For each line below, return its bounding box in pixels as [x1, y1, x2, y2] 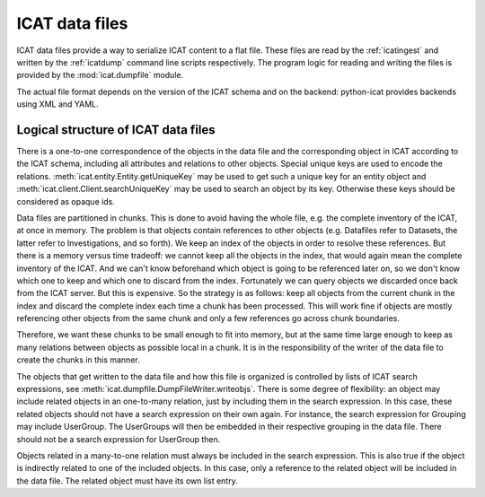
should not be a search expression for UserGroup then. [16, 433, 221, 444]
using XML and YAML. [16, 99, 99, 109]
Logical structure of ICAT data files [16, 122, 216, 137]
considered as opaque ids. [16, 196, 116, 206]
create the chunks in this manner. [16, 354, 140, 365]
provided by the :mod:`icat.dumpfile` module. [16, 70, 184, 81]
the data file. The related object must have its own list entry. [16, 475, 238, 486]
